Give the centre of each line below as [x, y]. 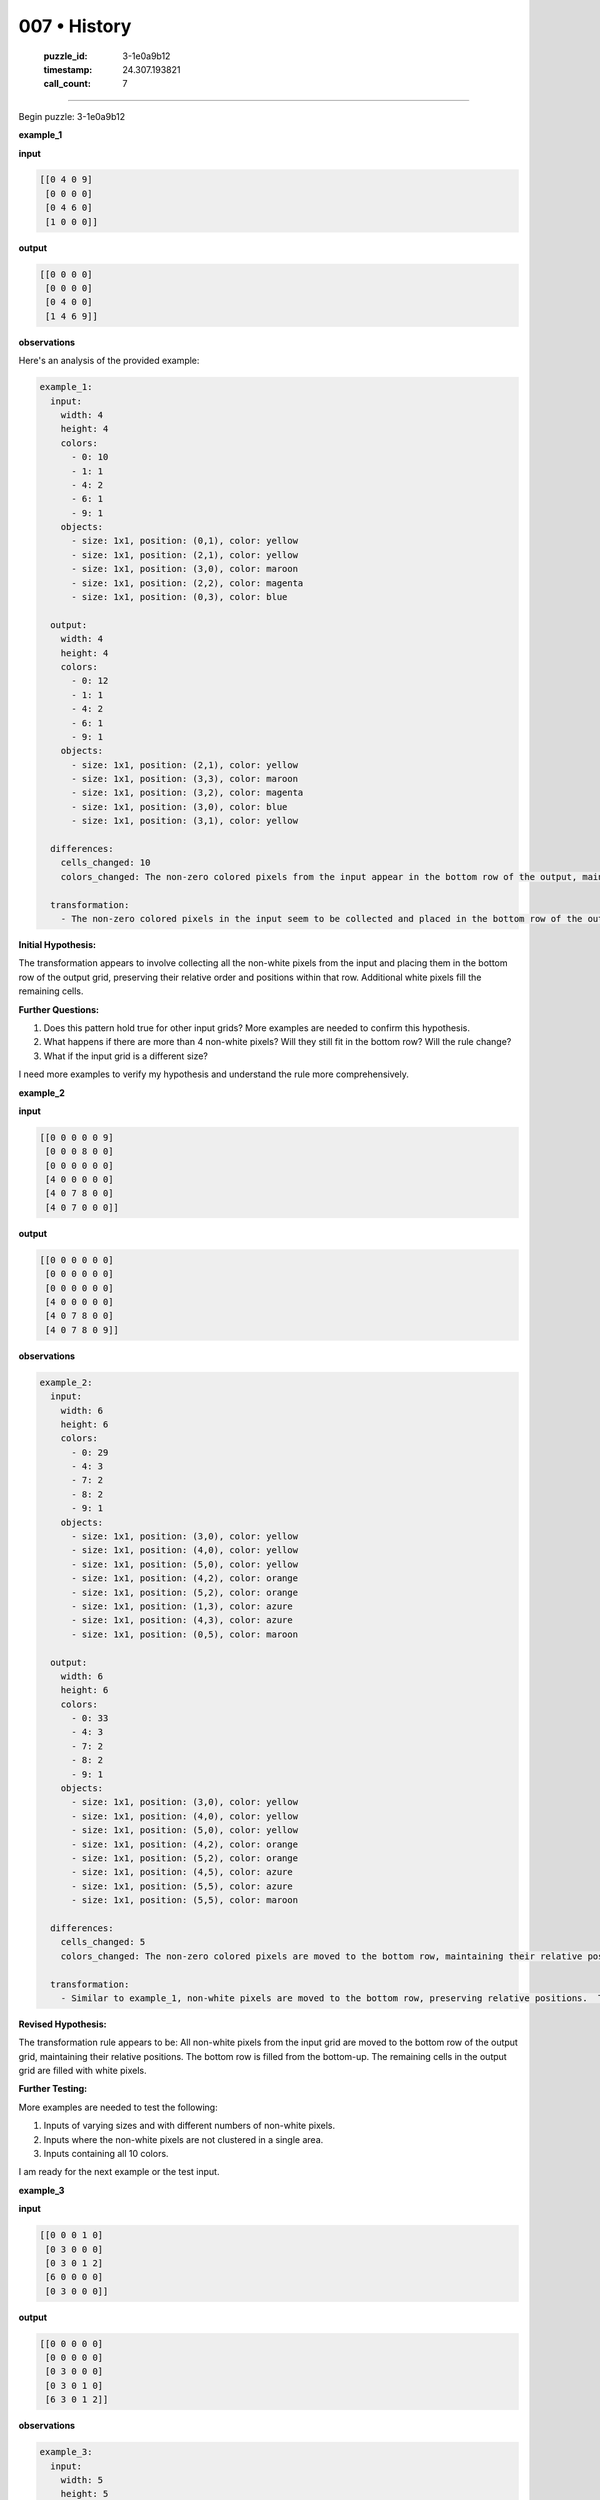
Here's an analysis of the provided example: [109, 361]
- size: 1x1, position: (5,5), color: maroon [185, 1900]
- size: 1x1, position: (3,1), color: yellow [185, 821]
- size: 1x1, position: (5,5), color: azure [182, 1886]
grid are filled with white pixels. [82, 2071]
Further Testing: [53, 2089]
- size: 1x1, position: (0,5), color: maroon [185, 1634]
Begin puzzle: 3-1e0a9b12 [71, 116]
